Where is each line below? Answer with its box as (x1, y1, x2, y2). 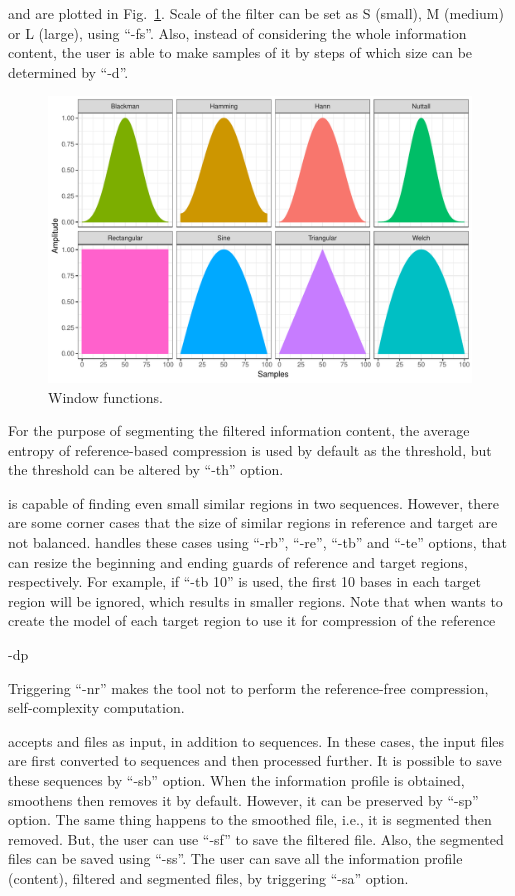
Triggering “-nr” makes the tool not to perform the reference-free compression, (8, 677, 489, 698)
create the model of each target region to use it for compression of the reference (8, 610, 496, 631)
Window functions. (48, 386, 163, 407)
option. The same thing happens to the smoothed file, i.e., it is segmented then (8, 809, 492, 830)
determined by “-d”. (8, 61, 129, 82)
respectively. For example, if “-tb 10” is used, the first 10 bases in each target (8, 571, 481, 592)
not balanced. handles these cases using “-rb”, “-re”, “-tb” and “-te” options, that (8, 532, 508, 553)
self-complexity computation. (8, 697, 185, 718)
